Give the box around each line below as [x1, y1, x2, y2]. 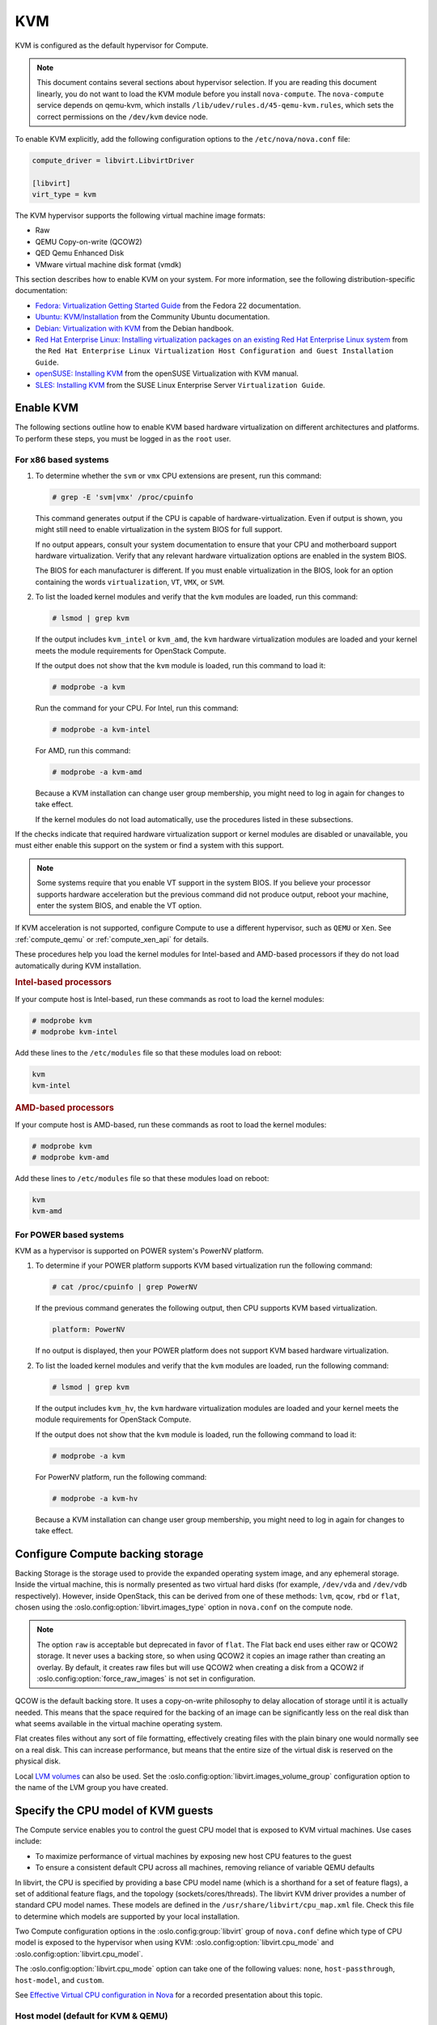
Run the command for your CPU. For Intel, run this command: [35, 703, 239, 713]
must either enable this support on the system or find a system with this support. [15, 841, 285, 850]
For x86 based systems [15, 454, 109, 465]
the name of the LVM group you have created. [15, 1783, 169, 1793]
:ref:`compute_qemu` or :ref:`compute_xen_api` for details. [15, 934, 210, 944]
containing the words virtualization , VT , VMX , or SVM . [35, 577, 225, 586]
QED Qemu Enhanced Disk [35, 248, 125, 258]
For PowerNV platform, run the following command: [35, 1472, 207, 1481]
